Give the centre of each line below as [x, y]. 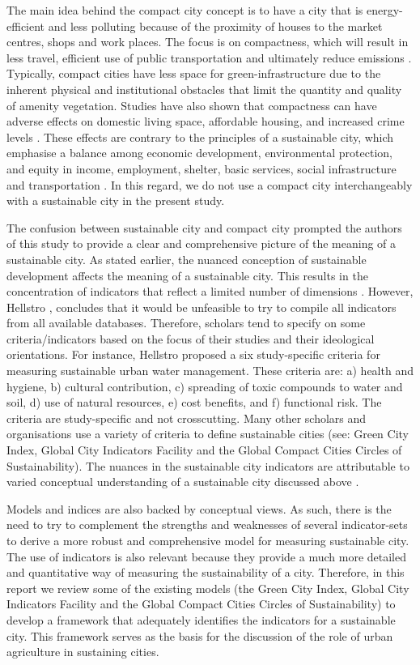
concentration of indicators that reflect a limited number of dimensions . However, [210, 291]
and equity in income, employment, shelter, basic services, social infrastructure [202, 168]
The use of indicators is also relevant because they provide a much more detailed [206, 556]
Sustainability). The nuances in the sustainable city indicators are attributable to [208, 465]
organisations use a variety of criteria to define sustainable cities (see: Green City [208, 434]
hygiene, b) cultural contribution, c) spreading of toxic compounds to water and [205, 386]
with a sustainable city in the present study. [116, 200]
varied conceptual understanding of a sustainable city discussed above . [183, 482]
